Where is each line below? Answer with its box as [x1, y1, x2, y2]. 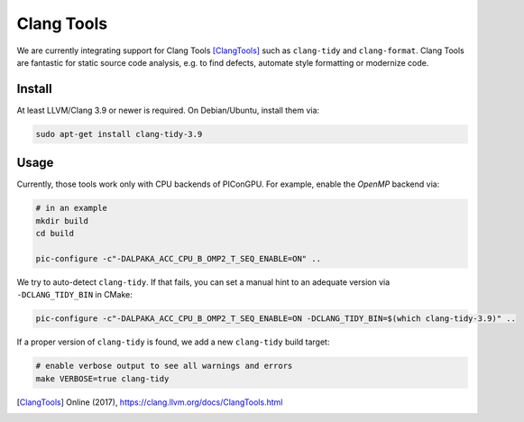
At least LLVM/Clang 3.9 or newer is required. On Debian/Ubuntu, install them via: [16, 105, 320, 115]
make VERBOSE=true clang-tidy [35, 373, 170, 383]
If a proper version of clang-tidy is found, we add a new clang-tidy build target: [16, 336, 330, 347]
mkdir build [35, 216, 89, 225]
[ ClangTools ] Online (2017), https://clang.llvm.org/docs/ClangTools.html [16, 397, 283, 408]
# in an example [35, 203, 108, 214]
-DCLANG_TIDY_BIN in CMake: [16, 289, 133, 300]
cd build [35, 228, 75, 239]
